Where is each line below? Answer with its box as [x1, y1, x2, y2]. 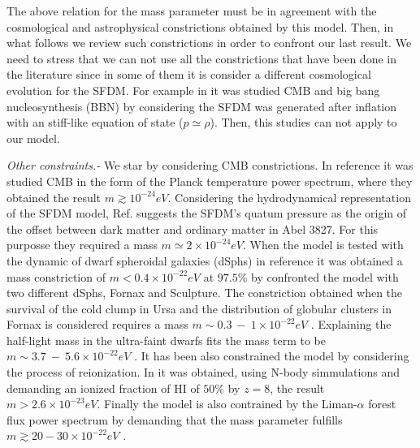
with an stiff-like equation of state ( [6, 114, 184, 131]
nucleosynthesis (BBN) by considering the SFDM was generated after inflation [6, 97, 397, 114]
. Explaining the [310, 316, 392, 333]
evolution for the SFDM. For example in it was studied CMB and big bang [6, 81, 380, 98]
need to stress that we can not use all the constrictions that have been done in [6, 50, 396, 67]
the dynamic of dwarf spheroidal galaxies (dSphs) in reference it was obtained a [6, 252, 403, 269]
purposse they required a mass [6, 236, 158, 253]
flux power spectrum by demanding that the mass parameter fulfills [6, 411, 343, 428]
